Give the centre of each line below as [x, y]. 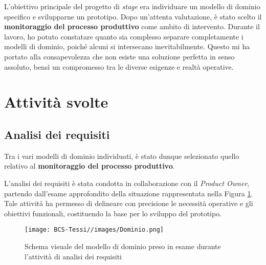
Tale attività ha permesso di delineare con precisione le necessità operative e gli [129, 203]
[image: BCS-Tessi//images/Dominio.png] [94, 230]
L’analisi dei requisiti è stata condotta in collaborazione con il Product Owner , [127, 183]
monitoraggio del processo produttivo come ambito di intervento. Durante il [132, 26]
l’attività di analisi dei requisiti [73, 256]
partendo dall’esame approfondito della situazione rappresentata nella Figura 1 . [129, 193]
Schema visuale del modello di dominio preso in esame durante [123, 246]
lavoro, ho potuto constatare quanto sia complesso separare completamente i [124, 36]
